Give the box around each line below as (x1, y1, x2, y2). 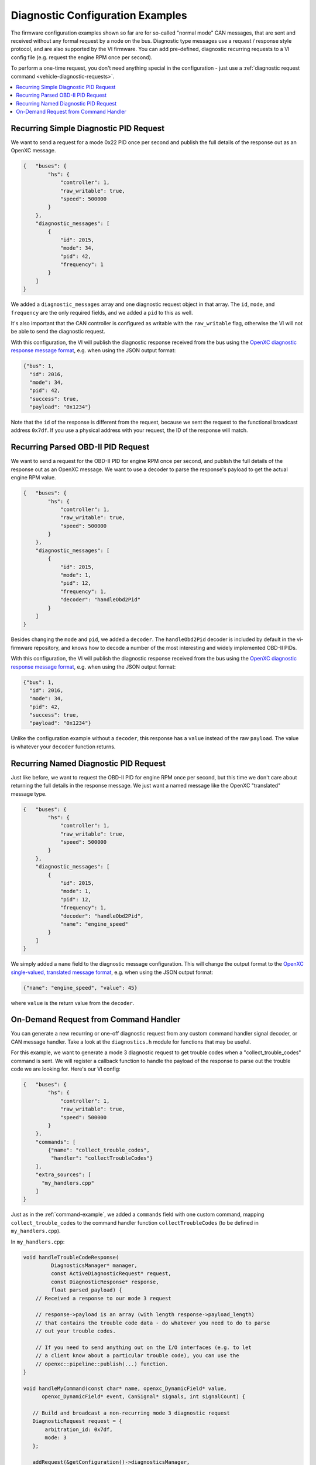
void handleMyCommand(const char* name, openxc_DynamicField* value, (23, 1385, 227, 1392)
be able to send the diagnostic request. (11, 328, 105, 335)
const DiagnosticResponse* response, (50, 1278, 159, 1285)
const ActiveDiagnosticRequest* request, (50, 1270, 172, 1277)
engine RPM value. (11, 474, 56, 481)
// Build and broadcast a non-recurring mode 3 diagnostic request (32, 1409, 231, 1416)
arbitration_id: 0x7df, (44, 1426, 114, 1433)
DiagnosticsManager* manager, (50, 1262, 138, 1269)
